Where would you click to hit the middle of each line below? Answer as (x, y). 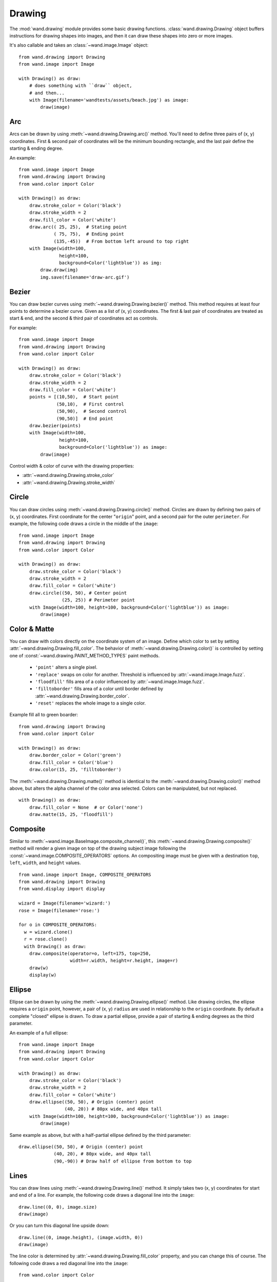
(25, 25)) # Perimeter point (98, 600)
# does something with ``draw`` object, (81, 86)
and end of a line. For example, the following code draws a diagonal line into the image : (102, 1195)
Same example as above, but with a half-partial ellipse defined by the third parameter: (100, 1135)
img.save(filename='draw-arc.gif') (85, 277)
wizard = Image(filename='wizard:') (65, 903)
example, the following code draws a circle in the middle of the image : (84, 524)
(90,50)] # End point (85, 418)
